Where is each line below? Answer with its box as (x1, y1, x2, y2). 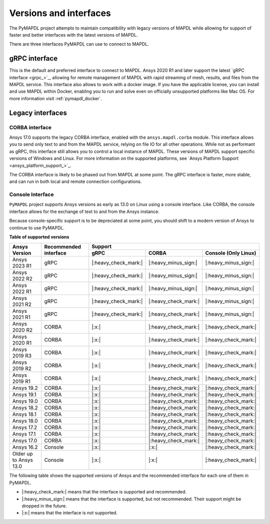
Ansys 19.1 (12, 391, 37, 398)
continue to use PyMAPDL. (9, 224, 65, 230)
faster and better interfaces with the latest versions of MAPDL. (9, 32, 138, 38)
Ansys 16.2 (12, 444, 38, 451)
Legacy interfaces (9, 108, 67, 117)
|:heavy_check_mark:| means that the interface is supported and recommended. (21, 489, 187, 495)
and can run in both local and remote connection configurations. (9, 178, 142, 185)
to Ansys (12, 456, 33, 463)
